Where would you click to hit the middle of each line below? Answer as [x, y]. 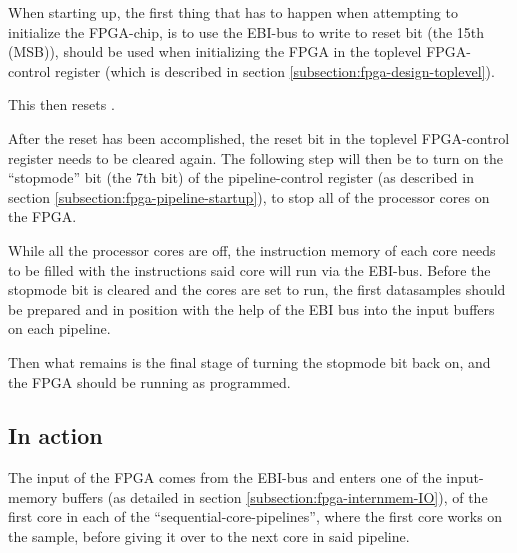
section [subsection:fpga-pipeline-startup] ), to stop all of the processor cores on [249, 196]
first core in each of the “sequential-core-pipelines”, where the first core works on [255, 516]
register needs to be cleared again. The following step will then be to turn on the [256, 157]
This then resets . [61, 104]
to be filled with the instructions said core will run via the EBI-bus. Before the [249, 269]
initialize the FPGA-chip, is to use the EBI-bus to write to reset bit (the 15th [246, 31]
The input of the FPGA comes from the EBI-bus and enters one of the [225, 477]
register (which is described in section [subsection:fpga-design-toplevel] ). [275, 70]
